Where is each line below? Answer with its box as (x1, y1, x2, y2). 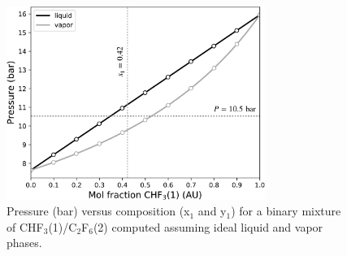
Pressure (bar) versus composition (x (7, 202, 190, 219)
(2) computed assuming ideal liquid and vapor (93, 218, 323, 235)
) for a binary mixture (231, 202, 341, 219)
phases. (7, 234, 42, 251)
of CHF (7, 218, 44, 235)
